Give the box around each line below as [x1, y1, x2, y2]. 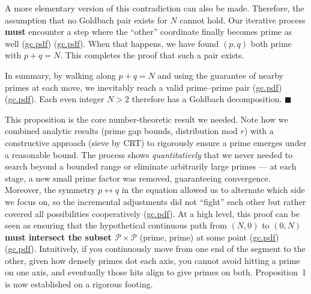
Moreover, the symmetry [5, 183, 95, 196]
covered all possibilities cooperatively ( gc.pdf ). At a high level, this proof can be [5, 207, 300, 219]
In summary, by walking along [5, 69, 116, 81]
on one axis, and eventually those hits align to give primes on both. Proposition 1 [5, 266, 306, 278]
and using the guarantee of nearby [157, 69, 283, 81]
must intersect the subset [5, 230, 112, 243]
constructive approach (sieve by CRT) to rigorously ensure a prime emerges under [5, 136, 307, 149]
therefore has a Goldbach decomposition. [131, 93, 282, 105]
